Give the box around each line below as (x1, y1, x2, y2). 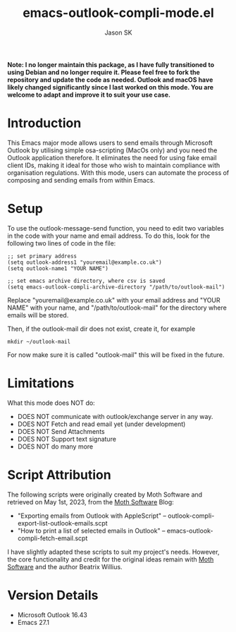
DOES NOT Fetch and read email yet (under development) (17, 420, 186, 428)
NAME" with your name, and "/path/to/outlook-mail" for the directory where (7, 303, 227, 312)
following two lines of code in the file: (7, 238, 116, 248)
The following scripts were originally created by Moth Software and (7, 490, 203, 499)
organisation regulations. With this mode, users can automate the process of (7, 168, 230, 177)
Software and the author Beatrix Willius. (7, 562, 123, 571)
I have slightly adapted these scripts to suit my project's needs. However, (7, 547, 220, 556)
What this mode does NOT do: (7, 399, 95, 407)
